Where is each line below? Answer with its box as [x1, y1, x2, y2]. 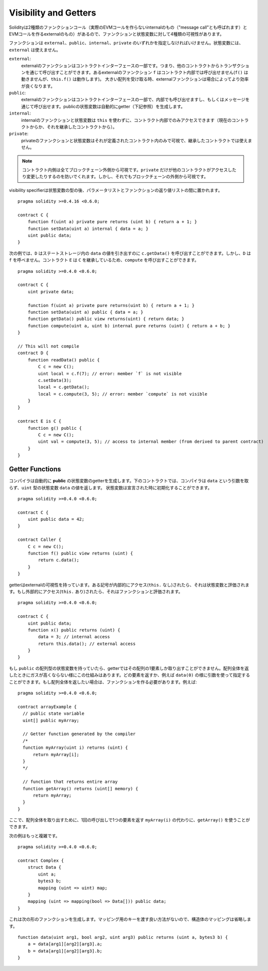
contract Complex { [18, 858, 64, 863]
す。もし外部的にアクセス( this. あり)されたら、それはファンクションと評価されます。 [9, 589, 183, 594]
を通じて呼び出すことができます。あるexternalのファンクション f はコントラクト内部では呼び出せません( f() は [25, 69, 249, 75]
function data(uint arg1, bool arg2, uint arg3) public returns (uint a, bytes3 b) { [18, 934, 228, 940]
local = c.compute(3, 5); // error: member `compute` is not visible [38, 391, 208, 397]
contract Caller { [18, 537, 62, 543]
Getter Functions [9, 465, 61, 474]
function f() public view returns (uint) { [27, 551, 133, 556]
